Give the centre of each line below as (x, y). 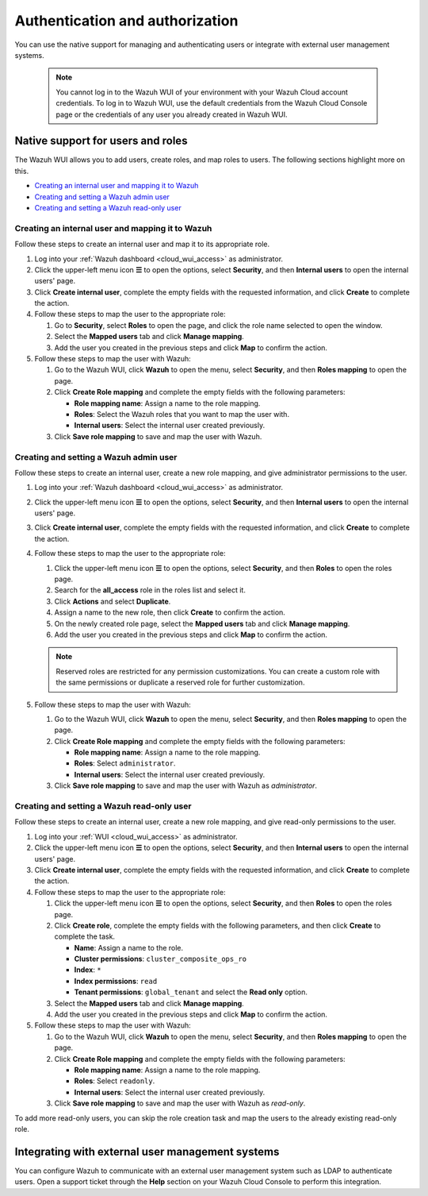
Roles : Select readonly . (115, 1081)
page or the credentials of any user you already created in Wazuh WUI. (172, 114)
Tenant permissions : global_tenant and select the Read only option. (191, 992)
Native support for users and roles (101, 141)
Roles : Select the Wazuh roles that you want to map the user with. (182, 414)
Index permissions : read (116, 981)
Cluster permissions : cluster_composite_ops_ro (160, 959)
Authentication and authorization (126, 21)
